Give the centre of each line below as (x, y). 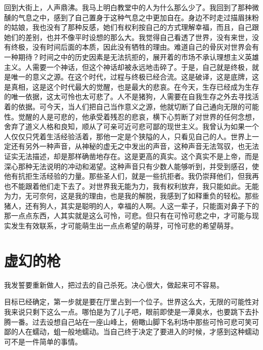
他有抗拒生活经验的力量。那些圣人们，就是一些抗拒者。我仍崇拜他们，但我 (128, 176)
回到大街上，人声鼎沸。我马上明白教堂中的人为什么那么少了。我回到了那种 (128, 7)
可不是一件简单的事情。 (43, 341)
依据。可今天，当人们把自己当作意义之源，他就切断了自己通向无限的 (131, 106)
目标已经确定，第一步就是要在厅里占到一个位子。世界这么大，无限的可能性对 (131, 302)
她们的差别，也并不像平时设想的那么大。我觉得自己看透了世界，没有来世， (128, 37)
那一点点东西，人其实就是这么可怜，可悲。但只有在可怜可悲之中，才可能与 (128, 216)
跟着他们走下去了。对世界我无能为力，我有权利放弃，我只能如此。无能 (142, 186)
